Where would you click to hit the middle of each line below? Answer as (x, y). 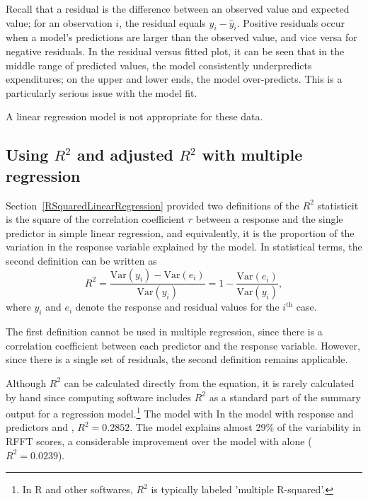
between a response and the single (269, 219)
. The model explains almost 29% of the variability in (246, 427)
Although (26, 382)
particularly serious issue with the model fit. (102, 92)
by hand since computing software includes (98, 397)
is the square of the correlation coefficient (96, 219)
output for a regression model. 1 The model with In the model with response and (180, 412)
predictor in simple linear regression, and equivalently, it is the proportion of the (180, 232)
